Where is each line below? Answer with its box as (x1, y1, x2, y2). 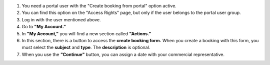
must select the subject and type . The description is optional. (21, 45, 150, 51)
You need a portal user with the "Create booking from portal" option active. (21, 3, 177, 8)
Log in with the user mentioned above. (21, 16, 101, 22)
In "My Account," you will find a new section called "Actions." (21, 30, 151, 37)
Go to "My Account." (21, 24, 66, 30)
